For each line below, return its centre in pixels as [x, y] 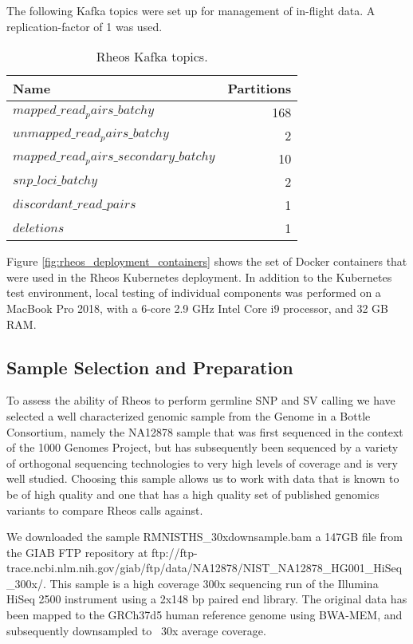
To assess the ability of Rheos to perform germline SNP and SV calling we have [201, 400]
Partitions [260, 89]
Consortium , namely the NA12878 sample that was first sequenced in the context [205, 431]
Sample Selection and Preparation [150, 367]
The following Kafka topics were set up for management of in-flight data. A [191, 10]
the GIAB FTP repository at [77, 552]
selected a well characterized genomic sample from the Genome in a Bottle [189, 415]
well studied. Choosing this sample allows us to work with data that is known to [203, 478]
